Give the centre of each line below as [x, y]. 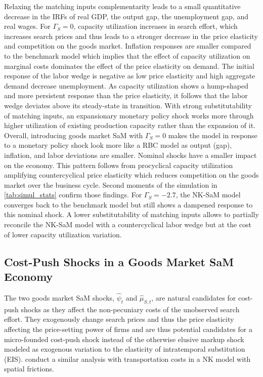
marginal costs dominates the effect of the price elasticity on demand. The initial [129, 66]
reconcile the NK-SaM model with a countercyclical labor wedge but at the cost [128, 224]
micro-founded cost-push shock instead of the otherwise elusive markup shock [124, 339]
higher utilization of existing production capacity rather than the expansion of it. [130, 125]
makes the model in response [213, 135]
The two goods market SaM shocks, [59, 298]
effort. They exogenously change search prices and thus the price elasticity [119, 319]
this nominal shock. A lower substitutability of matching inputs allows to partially [131, 214]
